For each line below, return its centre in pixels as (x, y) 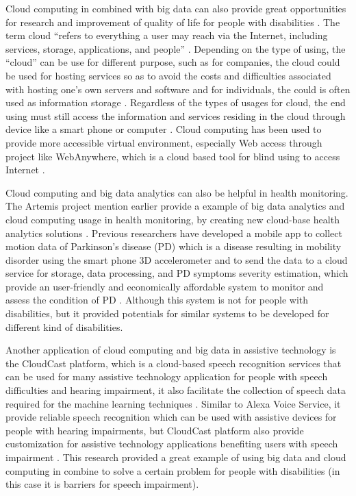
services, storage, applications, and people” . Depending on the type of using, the (176, 48)
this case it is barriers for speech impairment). (102, 484)
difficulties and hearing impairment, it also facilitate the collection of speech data (176, 390)
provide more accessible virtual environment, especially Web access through (164, 142)
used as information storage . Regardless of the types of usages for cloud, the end (176, 102)
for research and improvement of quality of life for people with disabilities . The (173, 22)
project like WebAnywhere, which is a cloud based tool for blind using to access (173, 156)
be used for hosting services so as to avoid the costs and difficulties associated (168, 75)
